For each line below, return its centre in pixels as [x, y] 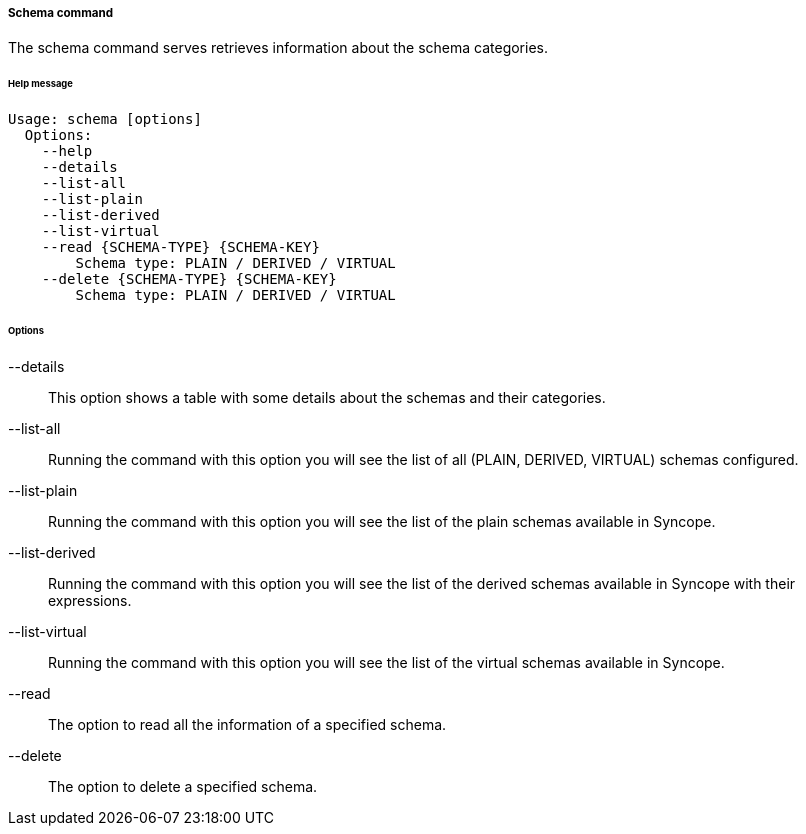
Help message [40, 84]
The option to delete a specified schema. [183, 786]
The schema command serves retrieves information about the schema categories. [278, 48]
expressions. [90, 600]
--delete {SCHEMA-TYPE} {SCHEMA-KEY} [189, 279]
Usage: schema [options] [105, 119]
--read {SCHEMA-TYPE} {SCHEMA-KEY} [180, 247]
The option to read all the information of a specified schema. [247, 724]
